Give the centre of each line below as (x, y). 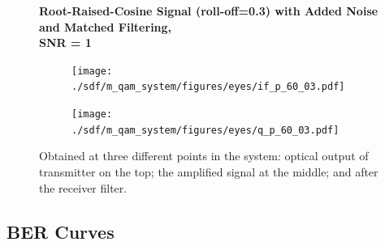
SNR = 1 (65, 42)
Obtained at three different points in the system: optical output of (204, 156)
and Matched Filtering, (106, 26)
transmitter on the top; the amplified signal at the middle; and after (209, 172)
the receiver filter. (83, 187)
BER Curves (61, 231)
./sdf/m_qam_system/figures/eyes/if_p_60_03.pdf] (208, 87)
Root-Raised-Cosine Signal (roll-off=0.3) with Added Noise (209, 11)
